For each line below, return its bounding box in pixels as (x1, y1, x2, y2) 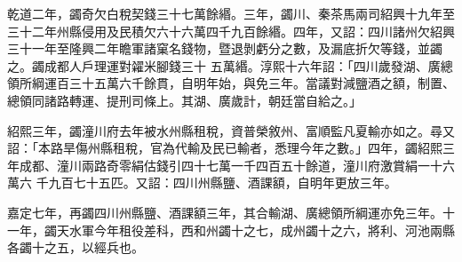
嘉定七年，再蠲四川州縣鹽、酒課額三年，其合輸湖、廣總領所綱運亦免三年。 (7, 202, 442, 221)
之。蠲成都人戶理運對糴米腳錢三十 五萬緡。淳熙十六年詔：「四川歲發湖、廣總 (7, 56, 453, 75)
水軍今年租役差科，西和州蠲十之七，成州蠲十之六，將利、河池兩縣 (68, 220, 455, 239)
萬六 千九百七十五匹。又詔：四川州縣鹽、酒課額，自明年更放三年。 (7, 173, 397, 192)
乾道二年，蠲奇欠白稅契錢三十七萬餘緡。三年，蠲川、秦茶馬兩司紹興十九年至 (7, 4, 455, 22)
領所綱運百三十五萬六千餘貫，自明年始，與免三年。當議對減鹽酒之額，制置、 (7, 74, 455, 92)
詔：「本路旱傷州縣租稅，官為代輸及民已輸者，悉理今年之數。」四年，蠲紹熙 (7, 139, 442, 157)
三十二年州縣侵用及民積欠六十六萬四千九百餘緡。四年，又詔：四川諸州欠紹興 (7, 21, 455, 40)
